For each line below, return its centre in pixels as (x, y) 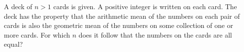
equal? (13, 44)
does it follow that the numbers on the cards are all (155, 34)
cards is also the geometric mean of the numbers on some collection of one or (119, 25)
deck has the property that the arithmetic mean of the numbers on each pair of (122, 16)
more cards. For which (37, 34)
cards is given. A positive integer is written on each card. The (145, 6)
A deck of (18, 6)
